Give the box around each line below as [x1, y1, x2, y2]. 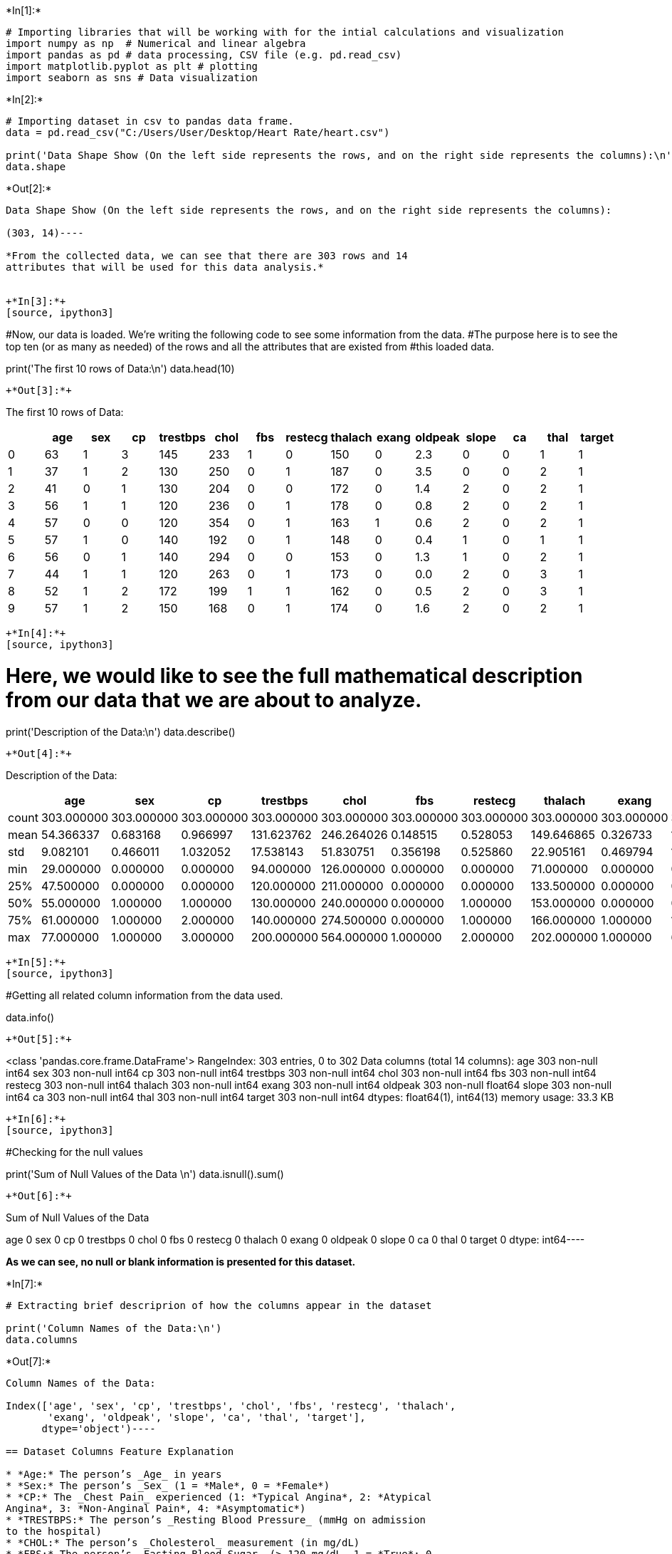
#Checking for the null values [6, 1145, 143, 1158]
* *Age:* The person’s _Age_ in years [6, 1468, 222, 1480]
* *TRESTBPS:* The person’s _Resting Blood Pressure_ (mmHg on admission [6, 1513, 426, 1526]
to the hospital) [6, 1525, 102, 1537]
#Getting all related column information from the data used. [6, 989, 283, 1001]
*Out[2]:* [6, 182, 52, 194]
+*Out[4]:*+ [6, 747, 72, 759]
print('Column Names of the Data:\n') [6, 1322, 222, 1334]
